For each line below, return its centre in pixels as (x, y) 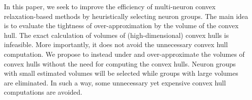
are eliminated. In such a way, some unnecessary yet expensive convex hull (115, 82)
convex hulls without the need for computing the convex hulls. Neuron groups (120, 63)
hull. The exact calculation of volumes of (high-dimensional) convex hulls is (116, 35)
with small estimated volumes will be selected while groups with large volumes (121, 73)
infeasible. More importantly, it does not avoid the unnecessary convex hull (116, 44)
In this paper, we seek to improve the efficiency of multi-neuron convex (110, 6)
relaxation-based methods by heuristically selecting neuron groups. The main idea (126, 16)
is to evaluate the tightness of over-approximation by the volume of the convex (121, 25)
